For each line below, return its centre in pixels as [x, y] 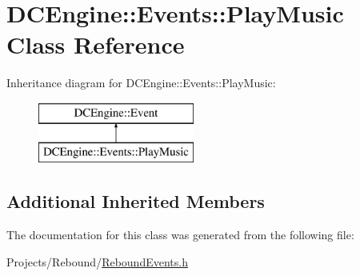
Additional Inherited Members [136, 201]
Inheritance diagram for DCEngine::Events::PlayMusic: [141, 83]
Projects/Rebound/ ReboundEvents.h [97, 261]
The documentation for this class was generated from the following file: [180, 235]
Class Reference [96, 44]
